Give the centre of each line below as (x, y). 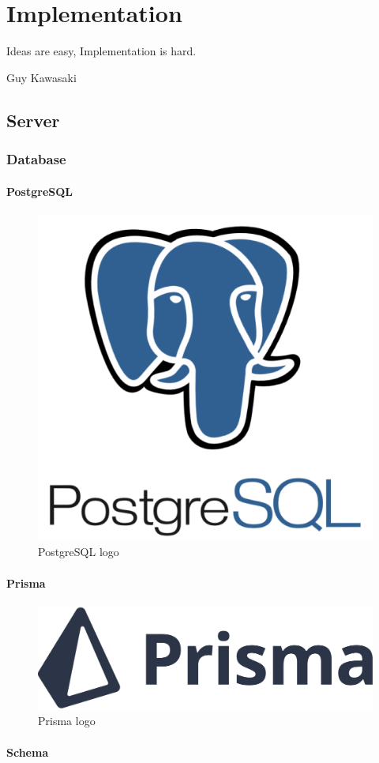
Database (36, 159)
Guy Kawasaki (41, 77)
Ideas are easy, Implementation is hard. (101, 51)
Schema (28, 752)
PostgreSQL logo (79, 552)
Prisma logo (67, 721)
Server (33, 120)
